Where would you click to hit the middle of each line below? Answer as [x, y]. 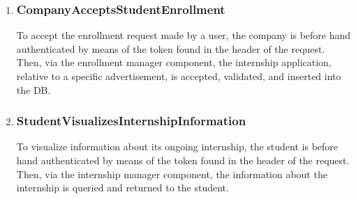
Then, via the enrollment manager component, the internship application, [174, 62]
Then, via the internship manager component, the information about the [172, 174]
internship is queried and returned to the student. [123, 188]
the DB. [34, 89]
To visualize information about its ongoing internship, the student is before [177, 146]
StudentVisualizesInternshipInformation [131, 121]
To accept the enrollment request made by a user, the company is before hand [184, 35]
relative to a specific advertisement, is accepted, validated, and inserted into [179, 76]
